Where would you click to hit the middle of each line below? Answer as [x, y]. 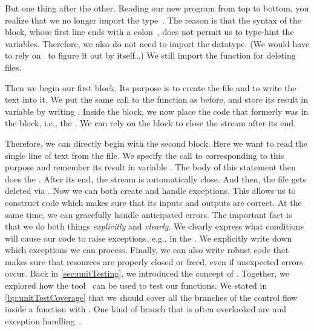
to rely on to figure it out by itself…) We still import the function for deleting [150, 55]
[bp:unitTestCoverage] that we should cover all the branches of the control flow [151, 297]
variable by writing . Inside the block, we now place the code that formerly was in [157, 111]
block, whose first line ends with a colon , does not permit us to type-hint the [149, 32]
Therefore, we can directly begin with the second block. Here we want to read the [156, 143]
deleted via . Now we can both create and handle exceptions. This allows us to [150, 191]
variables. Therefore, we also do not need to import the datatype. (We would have [157, 43]
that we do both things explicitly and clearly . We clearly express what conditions [154, 226]
